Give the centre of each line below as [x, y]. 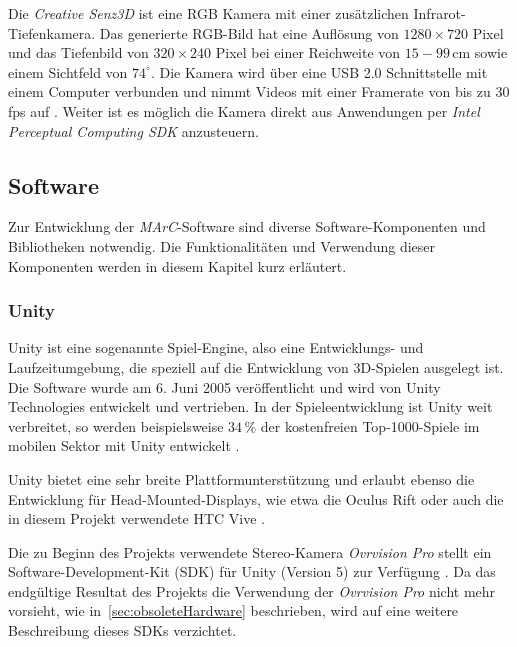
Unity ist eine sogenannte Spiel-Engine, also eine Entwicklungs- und [216, 347]
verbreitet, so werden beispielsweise [116, 425]
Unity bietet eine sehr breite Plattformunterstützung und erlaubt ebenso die [241, 478]
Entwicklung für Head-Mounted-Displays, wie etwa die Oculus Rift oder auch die [256, 498]
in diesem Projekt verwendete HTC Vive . [136, 518]
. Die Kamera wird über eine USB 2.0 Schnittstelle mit [319, 71]
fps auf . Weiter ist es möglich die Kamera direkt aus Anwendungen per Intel [244, 110]
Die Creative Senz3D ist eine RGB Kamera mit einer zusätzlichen [208, 13]
